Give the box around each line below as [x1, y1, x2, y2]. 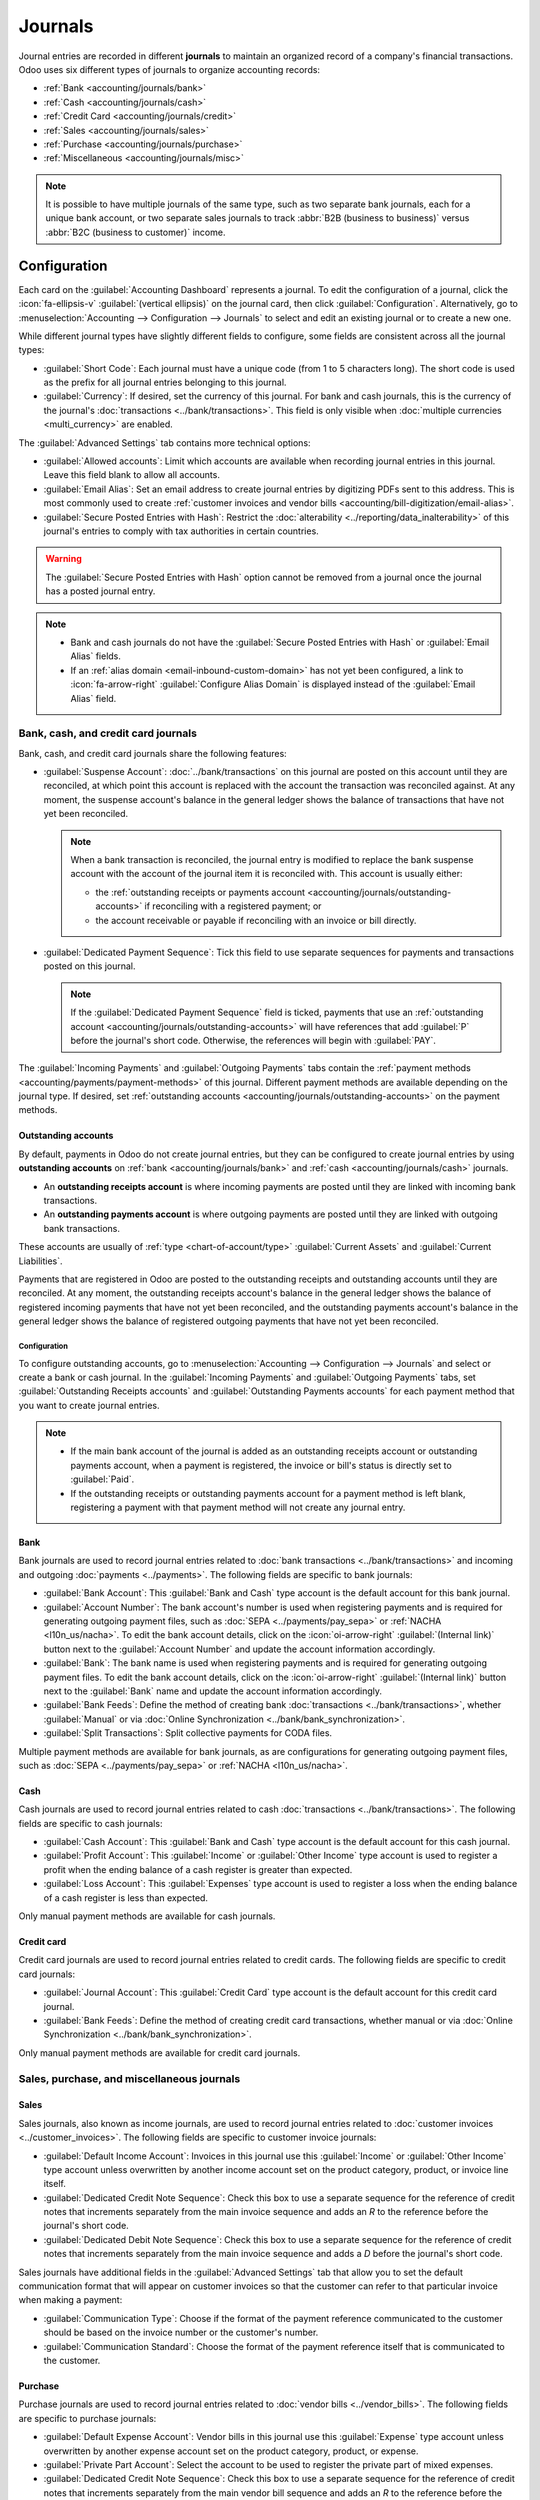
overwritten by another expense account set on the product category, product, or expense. [43, 2445, 419, 2457]
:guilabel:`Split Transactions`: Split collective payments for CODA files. [43, 1727, 333, 1739]
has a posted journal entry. [45, 585, 156, 597]
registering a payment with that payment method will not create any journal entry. [70, 1501, 406, 1514]
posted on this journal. [43, 960, 136, 972]
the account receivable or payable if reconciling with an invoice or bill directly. [95, 914, 417, 926]
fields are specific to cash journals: [18, 1817, 163, 1829]
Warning [45, 553, 82, 565]
